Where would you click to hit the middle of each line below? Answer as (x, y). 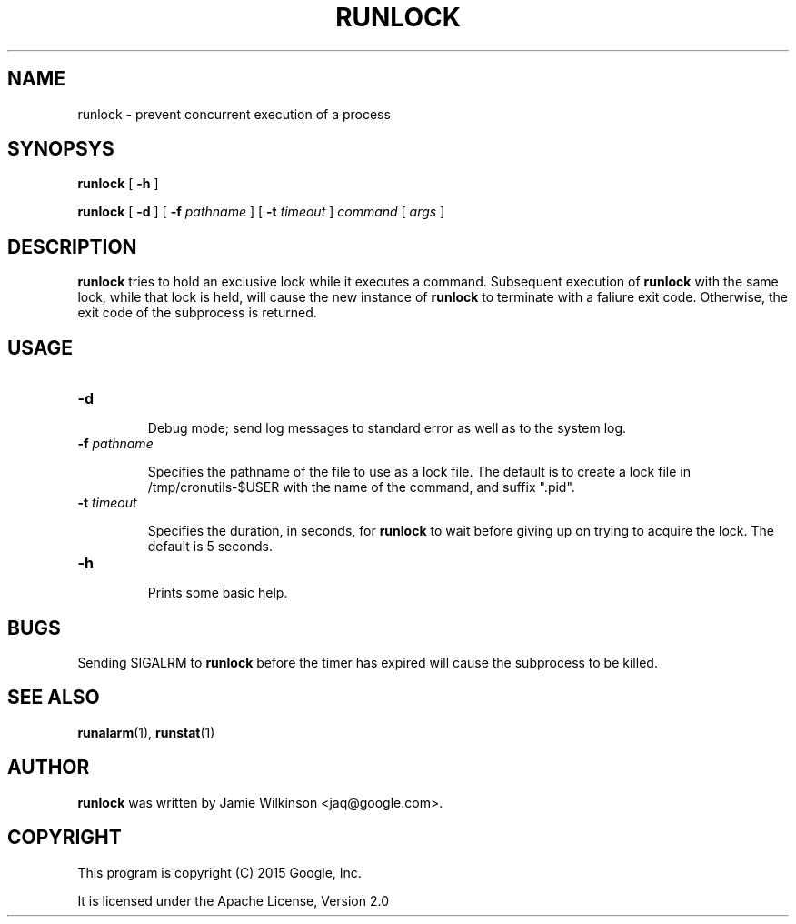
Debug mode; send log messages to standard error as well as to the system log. (387, 428)
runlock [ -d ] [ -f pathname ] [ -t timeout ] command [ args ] (261, 212)
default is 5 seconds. (210, 547)
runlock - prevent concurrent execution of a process (234, 114)
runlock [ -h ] (118, 184)
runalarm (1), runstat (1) (146, 732)
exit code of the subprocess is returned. (197, 313)
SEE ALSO (54, 698)
